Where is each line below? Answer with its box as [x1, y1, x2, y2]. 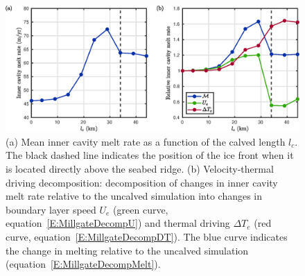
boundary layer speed [6, 202, 96, 216]
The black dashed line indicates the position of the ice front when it [6, 148, 294, 162]
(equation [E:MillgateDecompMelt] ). [6, 257, 161, 271]
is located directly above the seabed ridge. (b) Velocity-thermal [6, 161, 274, 175]
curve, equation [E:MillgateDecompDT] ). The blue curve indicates [6, 229, 288, 243]
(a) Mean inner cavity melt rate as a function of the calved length [6, 134, 286, 148]
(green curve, [113, 202, 168, 216]
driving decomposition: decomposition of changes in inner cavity [6, 175, 278, 189]
